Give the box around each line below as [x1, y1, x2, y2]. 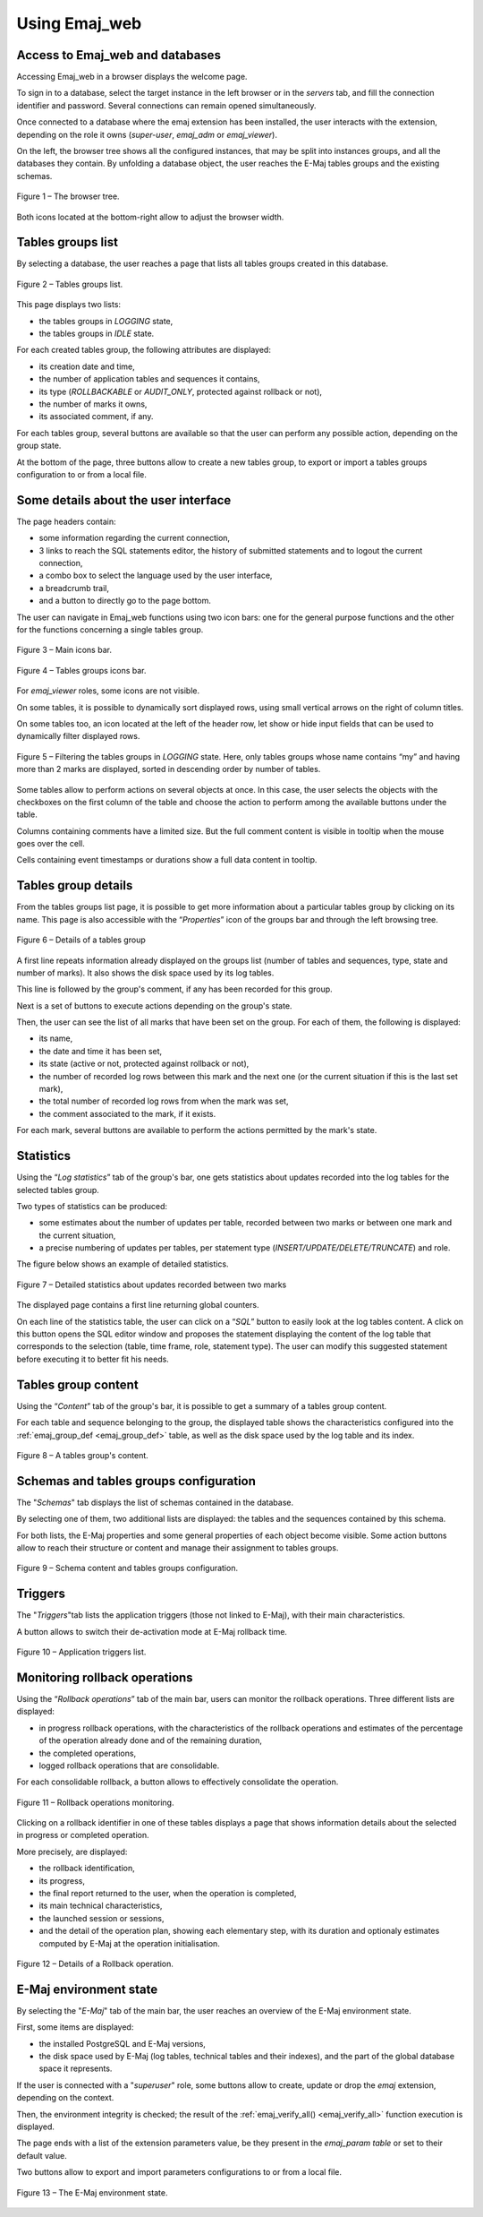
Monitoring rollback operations [16, 1670, 193, 1685]
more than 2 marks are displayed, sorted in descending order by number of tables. [16, 764, 321, 775]
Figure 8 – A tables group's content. [16, 1449, 149, 1460]
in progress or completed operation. [16, 1830, 149, 1841]
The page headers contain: [16, 516, 116, 527]
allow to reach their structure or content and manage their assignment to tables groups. [16, 1542, 339, 1553]
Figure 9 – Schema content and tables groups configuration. [16, 1563, 239, 1574]
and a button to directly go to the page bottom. [38, 596, 212, 606]
